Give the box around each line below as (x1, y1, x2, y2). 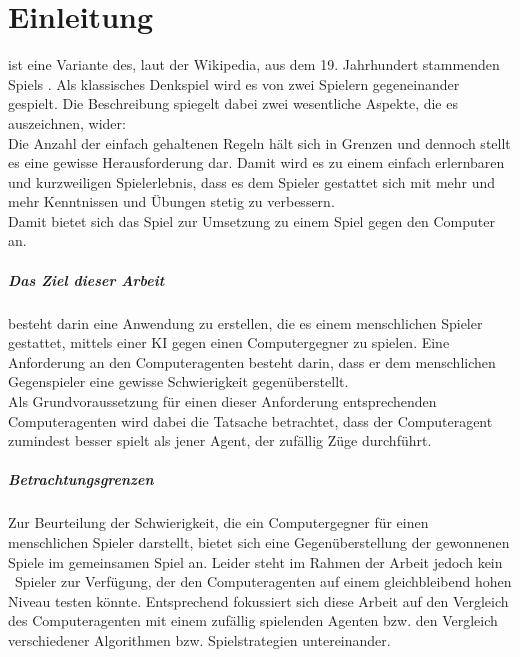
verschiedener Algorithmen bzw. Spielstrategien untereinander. (8, 629, 391, 650)
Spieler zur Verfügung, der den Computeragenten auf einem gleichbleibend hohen (14, 571, 512, 592)
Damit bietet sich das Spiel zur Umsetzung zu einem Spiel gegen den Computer (8, 210, 495, 231)
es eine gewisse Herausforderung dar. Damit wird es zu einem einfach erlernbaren (8, 152, 505, 173)
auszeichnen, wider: (8, 112, 126, 133)
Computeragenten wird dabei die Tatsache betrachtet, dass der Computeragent (8, 410, 493, 431)
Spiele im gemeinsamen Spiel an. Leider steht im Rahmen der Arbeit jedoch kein (8, 551, 503, 572)
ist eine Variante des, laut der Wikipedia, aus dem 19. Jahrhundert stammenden (8, 54, 500, 75)
